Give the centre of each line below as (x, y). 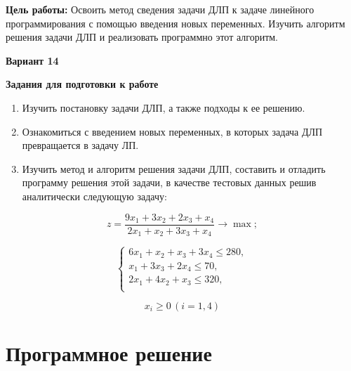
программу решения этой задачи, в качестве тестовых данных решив (169, 182)
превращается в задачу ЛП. (80, 145)
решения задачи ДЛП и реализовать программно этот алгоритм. (142, 37)
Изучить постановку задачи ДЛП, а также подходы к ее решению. (164, 107)
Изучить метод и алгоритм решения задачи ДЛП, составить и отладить (174, 168)
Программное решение (109, 353)
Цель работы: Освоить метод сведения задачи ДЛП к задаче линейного (160, 9)
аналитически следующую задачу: (94, 196)
